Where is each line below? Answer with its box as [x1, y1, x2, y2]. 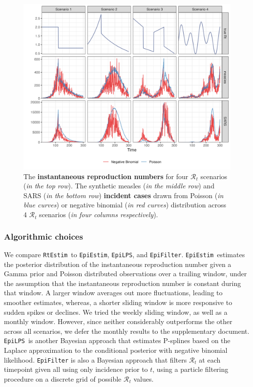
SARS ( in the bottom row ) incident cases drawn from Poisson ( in [23, 190, 224, 200]
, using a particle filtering [152, 364, 229, 374]
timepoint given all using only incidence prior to [4, 364, 148, 374]
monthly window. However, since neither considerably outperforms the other [4, 316, 232, 326]
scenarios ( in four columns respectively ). [39, 209, 158, 220]
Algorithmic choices [4, 230, 83, 242]
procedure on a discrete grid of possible [4, 373, 122, 384]
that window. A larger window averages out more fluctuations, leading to [4, 287, 223, 298]
